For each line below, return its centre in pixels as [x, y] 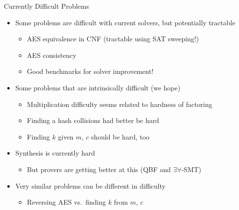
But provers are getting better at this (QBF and [99, 169]
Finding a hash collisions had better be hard [93, 120]
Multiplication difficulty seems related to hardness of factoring [119, 104]
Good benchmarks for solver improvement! [90, 71]
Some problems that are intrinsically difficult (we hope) [98, 87]
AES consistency [52, 55]
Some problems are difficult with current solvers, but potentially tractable [125, 22]
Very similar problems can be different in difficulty [90, 185]
